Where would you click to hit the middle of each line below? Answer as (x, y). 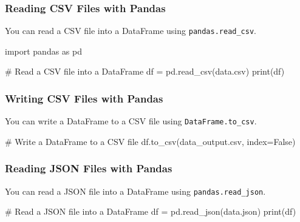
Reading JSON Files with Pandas (89, 168)
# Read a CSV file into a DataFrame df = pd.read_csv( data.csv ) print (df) (145, 71)
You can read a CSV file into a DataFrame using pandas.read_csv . (131, 31)
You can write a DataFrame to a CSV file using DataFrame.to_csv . (131, 121)
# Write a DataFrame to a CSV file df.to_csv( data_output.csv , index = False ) (150, 141)
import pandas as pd (44, 51)
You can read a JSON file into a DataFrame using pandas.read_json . (135, 191)
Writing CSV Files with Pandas (84, 98)
